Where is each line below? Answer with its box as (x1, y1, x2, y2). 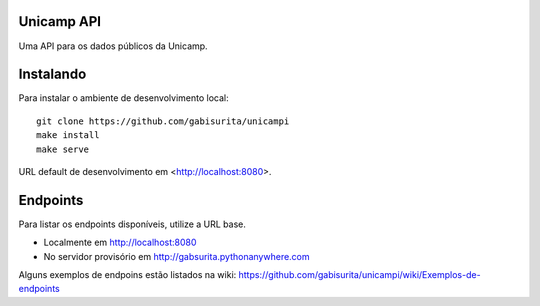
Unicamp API (18, 13, 102, 30)
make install (36, 130, 100, 141)
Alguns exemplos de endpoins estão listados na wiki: (18, 269, 237, 281)
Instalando (18, 66, 87, 83)
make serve (36, 143, 90, 155)
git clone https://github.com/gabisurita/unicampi (36, 115, 290, 127)
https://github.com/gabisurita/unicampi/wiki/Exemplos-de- (238, 269, 481, 281)
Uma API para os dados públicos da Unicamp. (18, 40, 209, 52)
